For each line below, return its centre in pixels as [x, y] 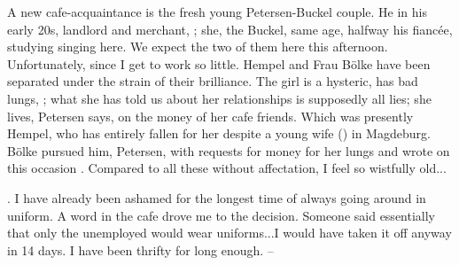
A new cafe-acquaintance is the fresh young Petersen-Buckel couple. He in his [217, 12]
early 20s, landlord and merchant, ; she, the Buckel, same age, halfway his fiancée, [230, 29]
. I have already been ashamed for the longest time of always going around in [217, 197]
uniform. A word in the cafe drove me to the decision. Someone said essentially [221, 215]
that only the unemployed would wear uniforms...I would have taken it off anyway [229, 233]
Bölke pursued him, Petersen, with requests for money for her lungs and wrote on [229, 150]
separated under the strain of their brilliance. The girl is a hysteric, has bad [213, 81]
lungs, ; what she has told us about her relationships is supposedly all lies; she [219, 98]
